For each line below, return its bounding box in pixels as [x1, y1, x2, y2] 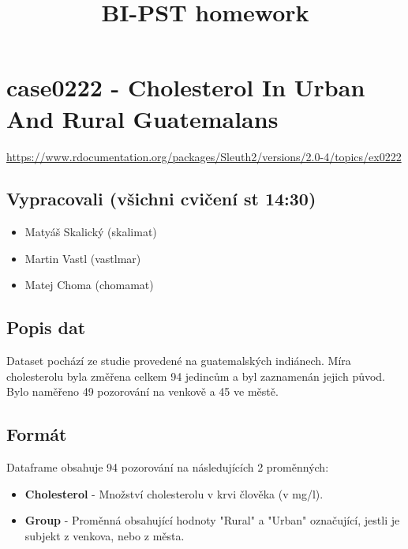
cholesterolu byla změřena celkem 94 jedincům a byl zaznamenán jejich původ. [6, 367, 386, 384]
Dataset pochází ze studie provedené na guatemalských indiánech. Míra [6, 352, 351, 369]
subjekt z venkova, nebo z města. [24, 528, 185, 544]
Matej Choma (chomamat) [24, 276, 154, 293]
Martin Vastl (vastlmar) [24, 250, 141, 266]
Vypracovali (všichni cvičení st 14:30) [6, 186, 316, 211]
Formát [6, 422, 67, 446]
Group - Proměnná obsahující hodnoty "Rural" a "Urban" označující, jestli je [24, 512, 400, 528]
